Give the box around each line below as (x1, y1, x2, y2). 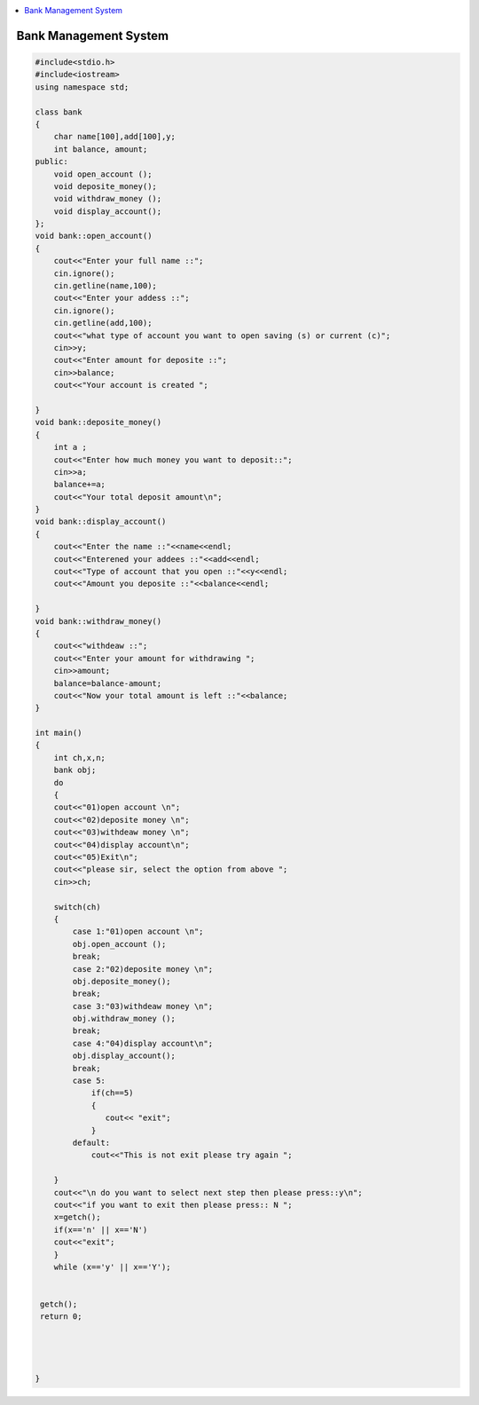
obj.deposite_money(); (72, 976, 172, 986)
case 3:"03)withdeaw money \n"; (72, 1001, 213, 1011)
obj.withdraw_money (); (72, 1014, 177, 1024)
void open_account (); (53, 169, 153, 179)
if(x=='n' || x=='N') (53, 1225, 148, 1235)
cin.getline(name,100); (53, 280, 157, 291)
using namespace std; (35, 82, 130, 92)
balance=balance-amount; (53, 678, 162, 688)
